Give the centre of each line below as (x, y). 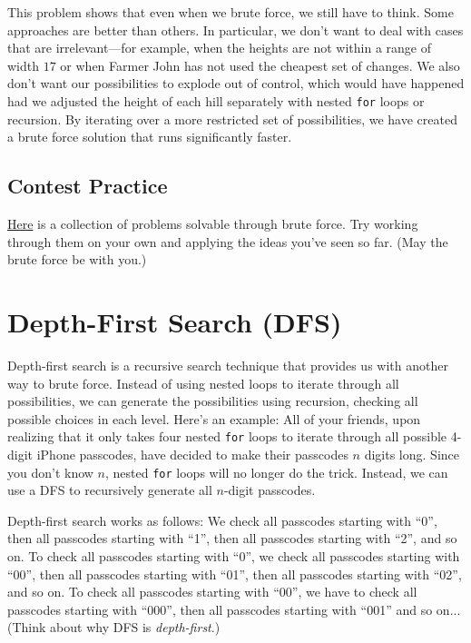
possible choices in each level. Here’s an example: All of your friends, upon (214, 418)
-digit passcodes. (270, 490)
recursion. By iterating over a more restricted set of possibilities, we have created (232, 119)
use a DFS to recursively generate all (110, 490)
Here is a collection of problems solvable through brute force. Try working (213, 224)
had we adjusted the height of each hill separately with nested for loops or (216, 100)
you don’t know (50, 472)
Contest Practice (88, 186)
